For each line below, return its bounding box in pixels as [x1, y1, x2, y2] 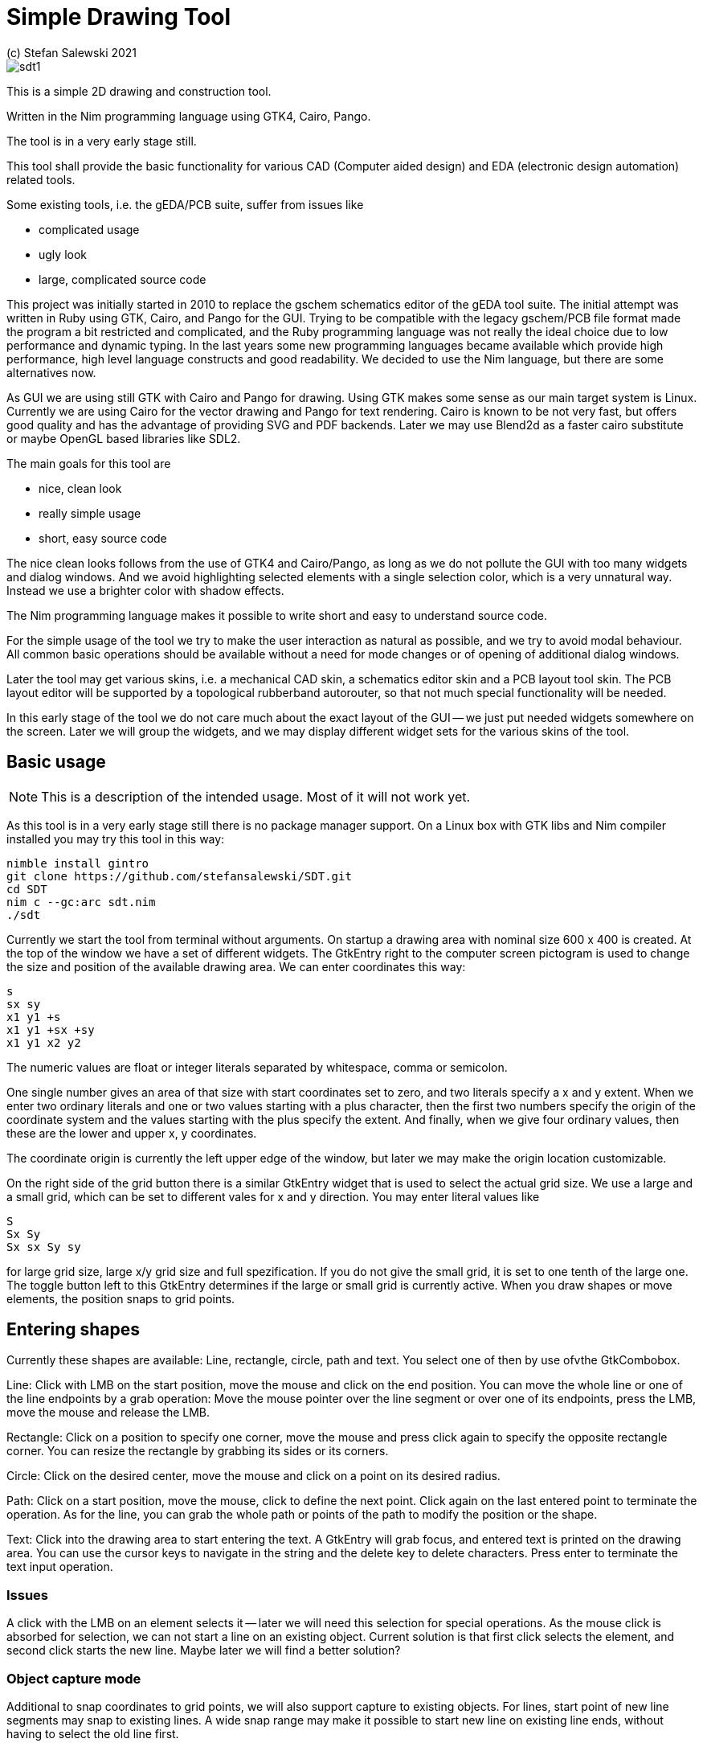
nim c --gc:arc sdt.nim [6, 895, 156, 908]
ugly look [39, 247, 87, 261]
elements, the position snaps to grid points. [6, 1291, 235, 1306]
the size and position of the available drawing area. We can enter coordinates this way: [6, 959, 466, 974]
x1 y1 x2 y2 [6, 1035, 81, 1049]
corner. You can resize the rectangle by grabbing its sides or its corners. [6, 1444, 389, 1458]
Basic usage [6, 752, 106, 773]
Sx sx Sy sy [6, 1240, 81, 1253]
